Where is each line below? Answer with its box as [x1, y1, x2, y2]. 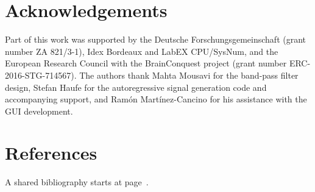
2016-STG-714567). [5, 68, 77, 81]
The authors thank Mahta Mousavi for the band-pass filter [79, 68, 299, 81]
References [5, 140, 97, 165]
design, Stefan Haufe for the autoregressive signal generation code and [5, 80, 267, 93]
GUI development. [5, 104, 73, 117]
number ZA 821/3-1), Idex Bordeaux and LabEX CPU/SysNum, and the [5, 44, 278, 57]
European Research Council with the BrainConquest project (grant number [5, 57, 287, 69]
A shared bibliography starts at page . [5, 176, 149, 188]
